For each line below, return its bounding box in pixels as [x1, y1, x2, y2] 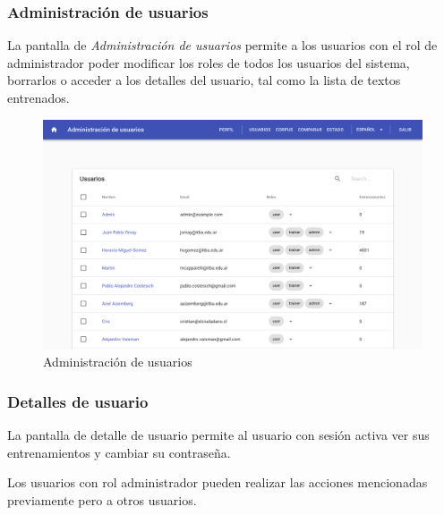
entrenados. [7, 89, 70, 106]
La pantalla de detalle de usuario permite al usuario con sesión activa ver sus [7, 426, 430, 444]
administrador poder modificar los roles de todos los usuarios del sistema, [7, 53, 410, 72]
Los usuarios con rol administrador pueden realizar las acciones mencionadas [7, 473, 428, 492]
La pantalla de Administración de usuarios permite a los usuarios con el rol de [7, 36, 438, 55]
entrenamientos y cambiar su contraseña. [7, 443, 231, 461]
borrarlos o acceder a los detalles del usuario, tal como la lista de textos [7, 71, 401, 89]
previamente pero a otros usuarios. [7, 490, 197, 509]
